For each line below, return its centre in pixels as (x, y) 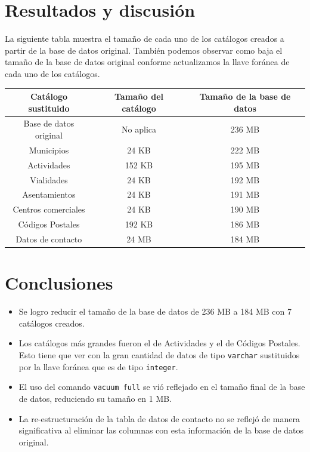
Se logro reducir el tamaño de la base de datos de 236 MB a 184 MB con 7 (155, 311)
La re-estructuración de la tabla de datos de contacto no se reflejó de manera (159, 418)
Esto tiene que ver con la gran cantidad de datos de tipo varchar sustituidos (159, 354)
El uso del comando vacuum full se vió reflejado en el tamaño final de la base (162, 387)
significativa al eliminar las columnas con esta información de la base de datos (161, 430)
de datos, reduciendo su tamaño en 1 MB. (95, 398)
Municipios (49, 150)
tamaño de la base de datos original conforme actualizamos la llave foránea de (147, 62)
